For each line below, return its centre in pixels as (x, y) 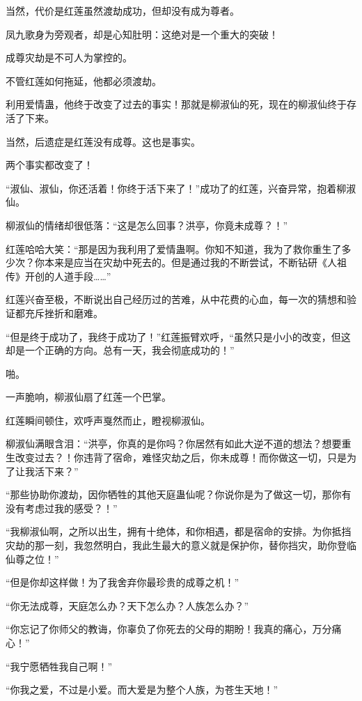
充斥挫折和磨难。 (64, 313)
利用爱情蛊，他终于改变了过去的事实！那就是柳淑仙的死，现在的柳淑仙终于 (176, 104)
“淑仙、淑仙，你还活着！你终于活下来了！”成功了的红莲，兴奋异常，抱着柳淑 (181, 188)
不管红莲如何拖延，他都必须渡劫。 (84, 80)
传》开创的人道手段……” (58, 276)
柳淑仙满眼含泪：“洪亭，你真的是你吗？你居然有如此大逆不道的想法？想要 (174, 444)
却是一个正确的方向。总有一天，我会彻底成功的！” (120, 350)
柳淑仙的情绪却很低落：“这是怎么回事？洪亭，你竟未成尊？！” (147, 225)
